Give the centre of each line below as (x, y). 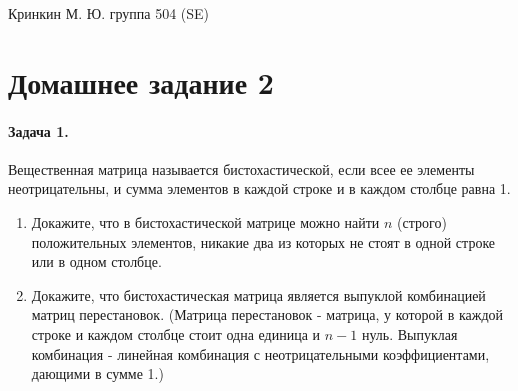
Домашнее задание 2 (141, 81)
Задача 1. (38, 130)
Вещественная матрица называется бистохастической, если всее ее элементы (241, 168)
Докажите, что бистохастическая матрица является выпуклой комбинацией (258, 294)
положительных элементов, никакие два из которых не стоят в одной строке (263, 241)
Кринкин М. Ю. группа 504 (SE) (109, 13)
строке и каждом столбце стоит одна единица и (176, 333)
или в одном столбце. (96, 261)
